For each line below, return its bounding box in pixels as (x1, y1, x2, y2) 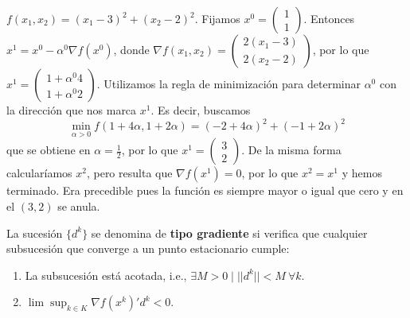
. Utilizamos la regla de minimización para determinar (96, 76, 361, 91)
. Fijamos (194, 10, 240, 26)
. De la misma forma (241, 142, 342, 158)
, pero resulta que (86, 165, 173, 181)
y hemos (342, 165, 382, 181)
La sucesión (6, 224, 63, 241)
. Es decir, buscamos (150, 102, 251, 118)
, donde (113, 41, 150, 57)
